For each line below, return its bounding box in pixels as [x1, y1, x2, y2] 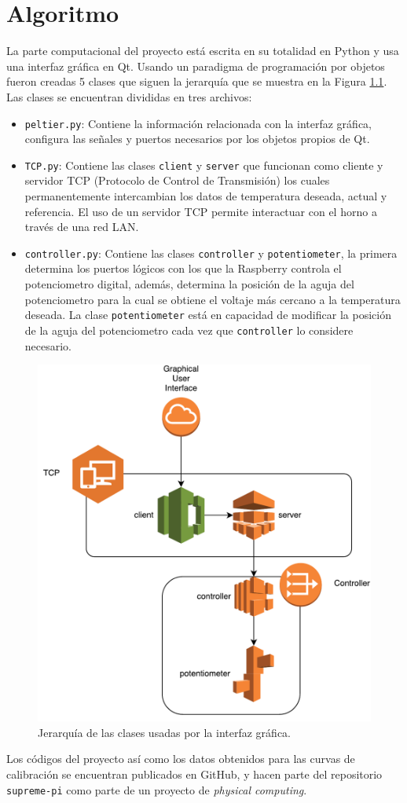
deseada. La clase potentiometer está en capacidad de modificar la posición [24, 306, 391, 323]
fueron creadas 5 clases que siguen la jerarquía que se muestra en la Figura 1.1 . [6, 73, 387, 90]
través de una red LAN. [24, 218, 139, 235]
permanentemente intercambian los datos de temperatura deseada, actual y [24, 188, 387, 203]
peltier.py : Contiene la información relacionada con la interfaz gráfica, [24, 115, 372, 131]
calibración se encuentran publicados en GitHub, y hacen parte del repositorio [6, 766, 383, 783]
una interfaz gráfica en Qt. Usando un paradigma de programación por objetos [6, 57, 385, 74]
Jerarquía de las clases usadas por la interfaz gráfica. [38, 724, 291, 740]
